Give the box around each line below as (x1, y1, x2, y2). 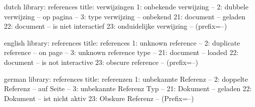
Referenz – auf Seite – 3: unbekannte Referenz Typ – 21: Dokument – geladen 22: (4, 83, 252, 94)
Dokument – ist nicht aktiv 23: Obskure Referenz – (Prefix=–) (4, 93, 194, 103)
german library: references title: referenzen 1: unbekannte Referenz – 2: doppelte (4, 73, 248, 84)
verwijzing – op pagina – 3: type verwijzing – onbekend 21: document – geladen (4, 11, 246, 21)
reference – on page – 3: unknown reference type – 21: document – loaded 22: (4, 47, 239, 57)
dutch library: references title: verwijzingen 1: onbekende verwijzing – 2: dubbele (4, 1, 249, 11)
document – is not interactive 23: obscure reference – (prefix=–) (4, 56, 198, 67)
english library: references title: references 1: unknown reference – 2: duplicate (4, 37, 240, 48)
